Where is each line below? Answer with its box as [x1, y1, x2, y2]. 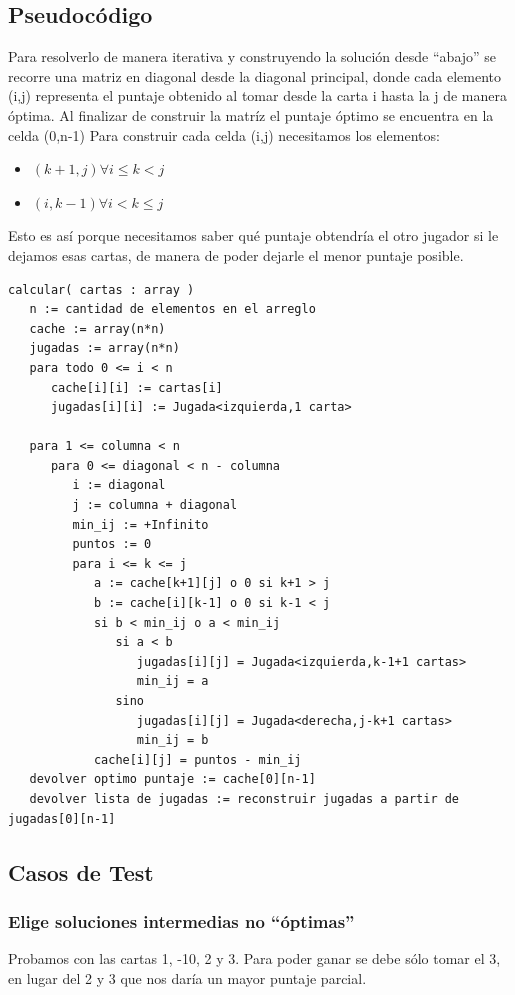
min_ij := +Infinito [72, 517, 209, 532]
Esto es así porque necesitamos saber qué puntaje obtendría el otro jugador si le [8, 225, 499, 246]
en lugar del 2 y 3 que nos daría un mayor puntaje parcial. [8, 967, 367, 988]
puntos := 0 [72, 537, 152, 552]
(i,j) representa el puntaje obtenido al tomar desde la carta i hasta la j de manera [8, 85, 507, 106]
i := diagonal [72, 478, 166, 493]
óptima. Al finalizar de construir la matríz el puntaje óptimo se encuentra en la [8, 104, 494, 125]
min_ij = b [136, 733, 209, 748]
